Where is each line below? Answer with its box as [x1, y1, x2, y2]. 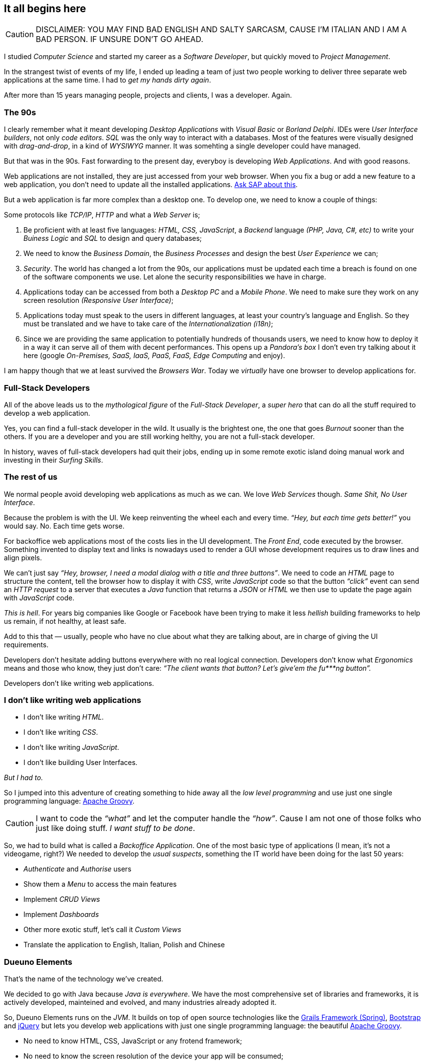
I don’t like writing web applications [4, 695, 141, 705]
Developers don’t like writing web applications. [4, 679, 154, 687]
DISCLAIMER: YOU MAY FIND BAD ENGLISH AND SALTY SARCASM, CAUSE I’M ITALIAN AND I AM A [36, 24, 407, 35]
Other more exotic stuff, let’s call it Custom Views [23, 925, 181, 934]
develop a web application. [4, 408, 90, 417]
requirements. [4, 640, 49, 649]
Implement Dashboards [23, 910, 99, 919]
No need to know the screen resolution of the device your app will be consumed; [23, 1052, 283, 1061]
